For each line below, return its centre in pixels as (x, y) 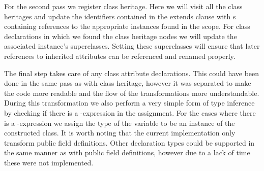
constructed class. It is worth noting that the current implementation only (120, 133)
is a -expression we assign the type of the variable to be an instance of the (120, 123)
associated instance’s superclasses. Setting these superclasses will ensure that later (132, 46)
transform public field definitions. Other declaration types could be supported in (129, 142)
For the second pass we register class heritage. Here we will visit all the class (123, 6)
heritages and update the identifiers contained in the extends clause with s (120, 16)
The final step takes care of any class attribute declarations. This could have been (132, 73)
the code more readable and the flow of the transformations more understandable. (132, 93)
